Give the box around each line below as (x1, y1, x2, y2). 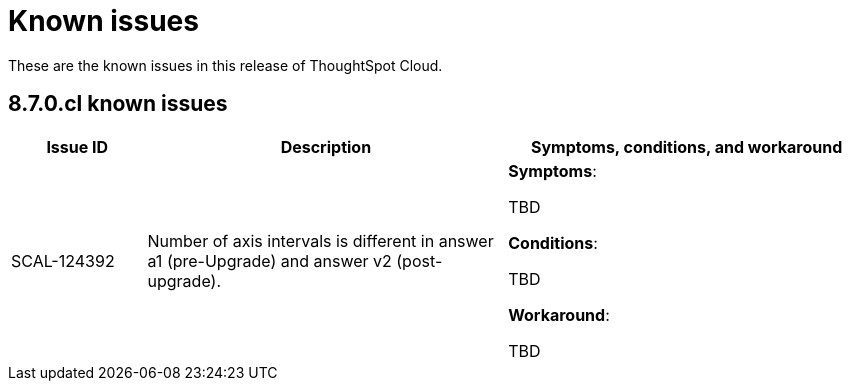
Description (280, 136, 372, 157)
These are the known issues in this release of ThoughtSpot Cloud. (8, 56, 443, 74)
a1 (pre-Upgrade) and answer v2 (147, 250, 392, 271)
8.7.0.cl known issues (8, 91, 228, 117)
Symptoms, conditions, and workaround (530, 136, 843, 157)
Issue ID (46, 136, 109, 157)
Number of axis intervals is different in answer (147, 230, 494, 251)
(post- (396, 250, 443, 271)
